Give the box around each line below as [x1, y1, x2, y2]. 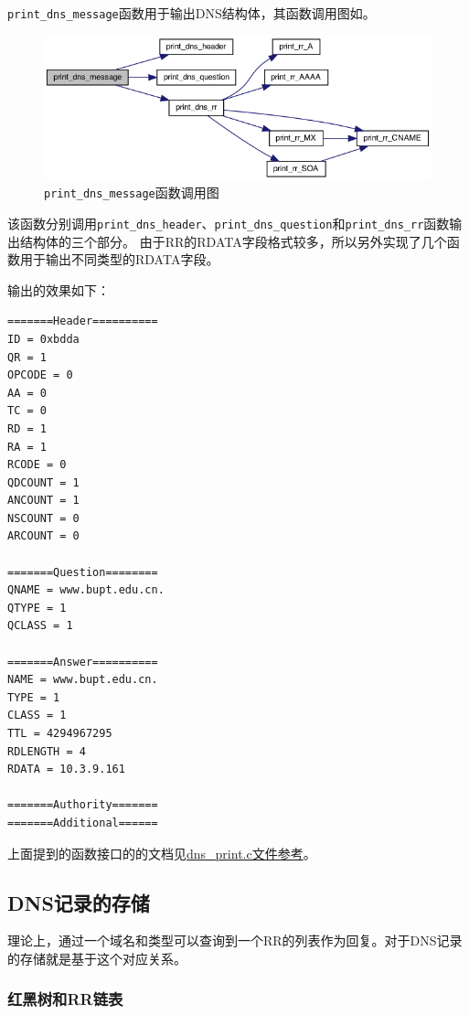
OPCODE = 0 [7, 369, 73, 382]
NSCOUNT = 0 [7, 511, 80, 525]
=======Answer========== [7, 655, 158, 668]
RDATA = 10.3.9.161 [7, 763, 125, 776]
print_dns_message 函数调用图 [44, 183, 219, 202]
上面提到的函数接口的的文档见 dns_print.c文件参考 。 [7, 843, 316, 862]
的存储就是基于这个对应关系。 [7, 948, 187, 967]
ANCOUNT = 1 [7, 494, 80, 507]
